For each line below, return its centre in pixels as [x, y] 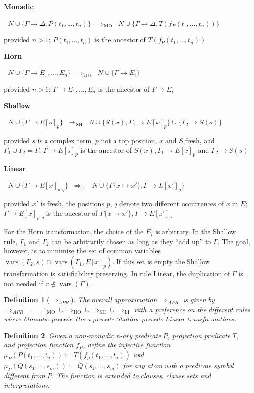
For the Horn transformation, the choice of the [74, 232]
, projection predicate [199, 335]
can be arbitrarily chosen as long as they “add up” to [131, 241]
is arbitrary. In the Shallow [196, 232]
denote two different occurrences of [172, 203]
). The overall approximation [114, 300]
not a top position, [129, 140]
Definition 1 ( [27, 300]
